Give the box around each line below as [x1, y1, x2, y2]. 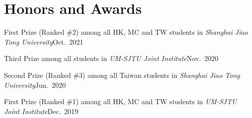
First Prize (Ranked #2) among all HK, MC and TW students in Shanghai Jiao [4, 27, 248, 37]
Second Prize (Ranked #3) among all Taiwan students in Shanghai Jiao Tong [4, 69, 240, 80]
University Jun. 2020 [4, 79, 66, 90]
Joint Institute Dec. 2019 [4, 106, 78, 116]
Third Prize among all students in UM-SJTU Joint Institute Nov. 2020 [4, 53, 218, 63]
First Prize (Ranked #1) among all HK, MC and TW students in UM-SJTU [4, 96, 237, 107]
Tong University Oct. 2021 [4, 36, 83, 47]
